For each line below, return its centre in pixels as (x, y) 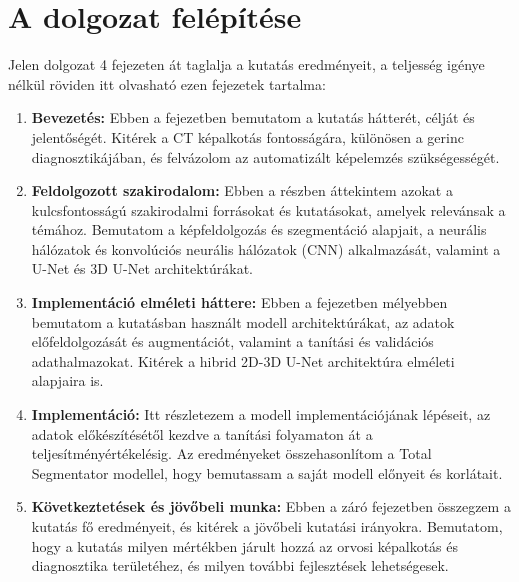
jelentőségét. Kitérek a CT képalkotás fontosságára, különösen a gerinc (247, 136)
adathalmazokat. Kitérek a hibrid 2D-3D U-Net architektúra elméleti (243, 360)
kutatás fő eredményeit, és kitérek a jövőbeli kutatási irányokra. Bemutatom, (267, 526)
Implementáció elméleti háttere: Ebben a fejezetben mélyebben (239, 302)
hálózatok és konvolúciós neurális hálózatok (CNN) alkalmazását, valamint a (266, 248)
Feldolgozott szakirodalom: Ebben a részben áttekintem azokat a (242, 190)
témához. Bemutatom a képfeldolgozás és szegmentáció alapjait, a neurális (259, 229)
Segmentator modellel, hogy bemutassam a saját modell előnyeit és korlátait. (267, 472)
